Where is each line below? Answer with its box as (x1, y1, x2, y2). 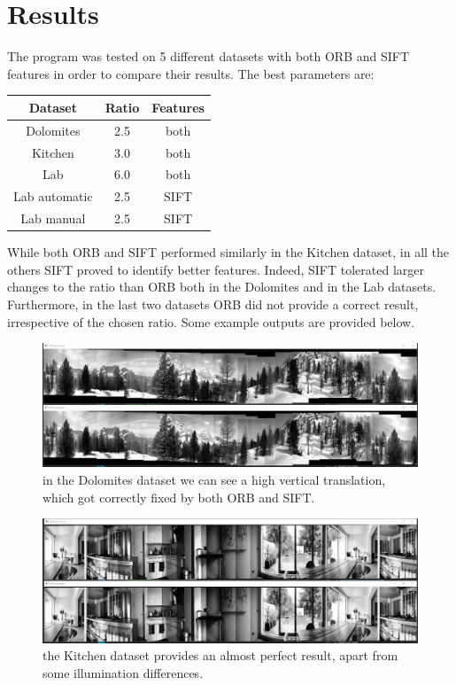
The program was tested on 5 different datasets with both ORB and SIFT (7, 47, 410, 66)
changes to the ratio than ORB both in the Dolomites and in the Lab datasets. (7, 277, 437, 296)
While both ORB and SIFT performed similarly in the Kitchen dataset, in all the (7, 243, 450, 261)
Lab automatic (13, 187, 93, 206)
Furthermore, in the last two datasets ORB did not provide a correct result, (7, 294, 419, 313)
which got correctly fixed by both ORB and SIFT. (43, 487, 315, 506)
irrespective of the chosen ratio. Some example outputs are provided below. (7, 312, 415, 331)
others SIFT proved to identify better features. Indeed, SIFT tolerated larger (7, 260, 425, 278)
